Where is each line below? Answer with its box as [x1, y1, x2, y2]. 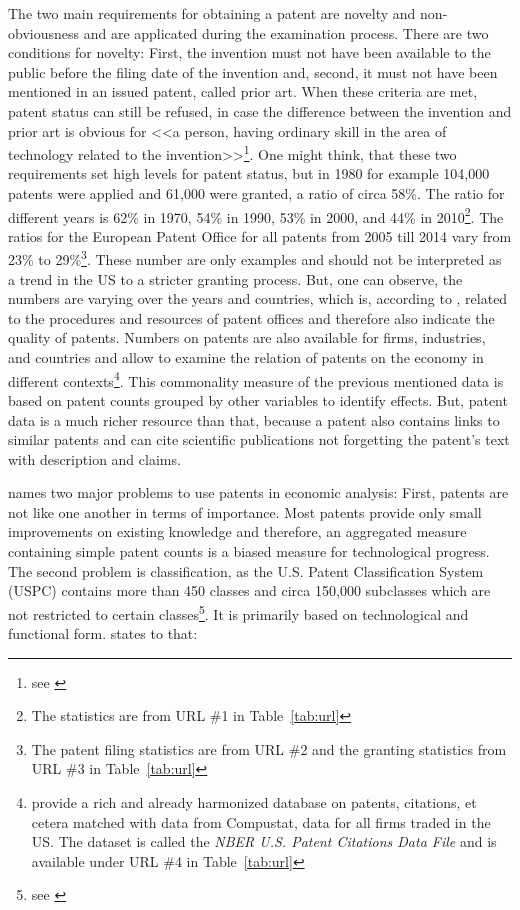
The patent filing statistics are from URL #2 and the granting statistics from [31, 738, 507, 759]
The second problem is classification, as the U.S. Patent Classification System [8, 560, 484, 581]
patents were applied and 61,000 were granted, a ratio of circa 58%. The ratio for [8, 183, 505, 203]
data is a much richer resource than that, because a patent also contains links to [8, 409, 500, 430]
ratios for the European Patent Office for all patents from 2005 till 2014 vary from [8, 225, 512, 246]
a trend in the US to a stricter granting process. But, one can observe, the [8, 268, 463, 289]
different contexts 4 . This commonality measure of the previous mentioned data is [8, 367, 504, 391]
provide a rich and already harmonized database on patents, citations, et [31, 792, 477, 813]
